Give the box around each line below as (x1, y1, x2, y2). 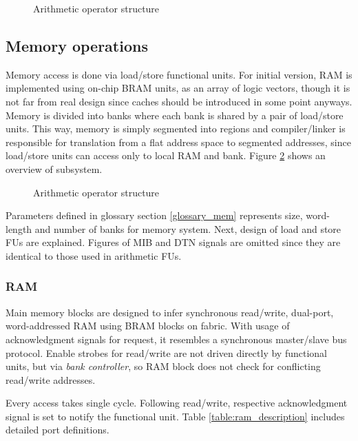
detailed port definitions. (6, 422, 109, 437)
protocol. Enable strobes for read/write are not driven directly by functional (6, 345, 327, 360)
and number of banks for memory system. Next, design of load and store (34, 221, 341, 236)
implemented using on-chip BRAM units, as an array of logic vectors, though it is (6, 81, 350, 95)
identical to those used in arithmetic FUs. (6, 248, 182, 263)
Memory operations (6, 34, 148, 56)
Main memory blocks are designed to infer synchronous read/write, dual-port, (6, 305, 334, 319)
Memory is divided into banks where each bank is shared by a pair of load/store (6, 107, 344, 122)
